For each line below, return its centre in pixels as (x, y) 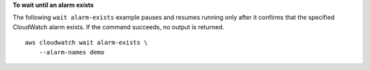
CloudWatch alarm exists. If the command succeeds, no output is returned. (119, 27)
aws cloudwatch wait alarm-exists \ (86, 43)
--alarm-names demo (72, 52)
